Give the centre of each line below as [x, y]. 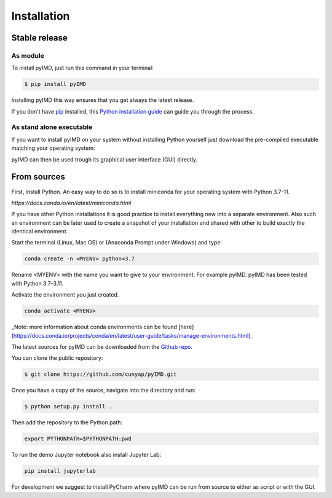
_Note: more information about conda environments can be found [94, 327]
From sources [38, 177]
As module [28, 55]
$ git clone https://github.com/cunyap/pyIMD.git [101, 374]
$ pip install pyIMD [55, 84]
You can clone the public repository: [57, 358]
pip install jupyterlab [60, 471]
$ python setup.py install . [68, 407]
